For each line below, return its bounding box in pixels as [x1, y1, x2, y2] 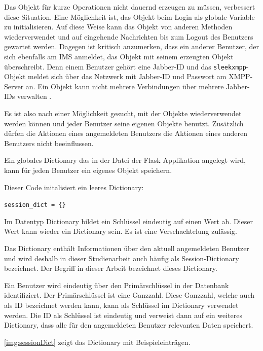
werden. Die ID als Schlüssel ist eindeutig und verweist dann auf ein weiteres [4, 309, 242, 320]
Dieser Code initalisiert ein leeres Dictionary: [4, 182, 144, 192]
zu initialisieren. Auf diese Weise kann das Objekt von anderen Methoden [4, 21, 233, 32]
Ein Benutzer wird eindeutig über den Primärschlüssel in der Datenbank [4, 279, 229, 290]
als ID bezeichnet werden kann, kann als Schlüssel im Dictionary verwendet [4, 299, 239, 310]
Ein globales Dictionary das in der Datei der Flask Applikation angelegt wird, [4, 155, 246, 165]
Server [4, 81, 24, 91]
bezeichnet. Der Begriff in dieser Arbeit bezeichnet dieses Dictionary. [4, 263, 217, 273]
